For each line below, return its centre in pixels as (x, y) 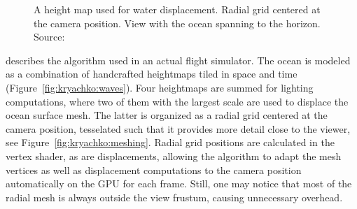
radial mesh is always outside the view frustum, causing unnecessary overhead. (174, 197)
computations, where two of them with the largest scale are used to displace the (177, 101)
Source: (49, 37)
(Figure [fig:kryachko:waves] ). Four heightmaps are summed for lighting (160, 87)
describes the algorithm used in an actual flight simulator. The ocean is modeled (178, 60)
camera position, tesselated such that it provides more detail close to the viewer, (178, 128)
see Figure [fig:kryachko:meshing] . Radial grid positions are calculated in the (170, 142)
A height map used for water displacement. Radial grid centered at (177, 9)
